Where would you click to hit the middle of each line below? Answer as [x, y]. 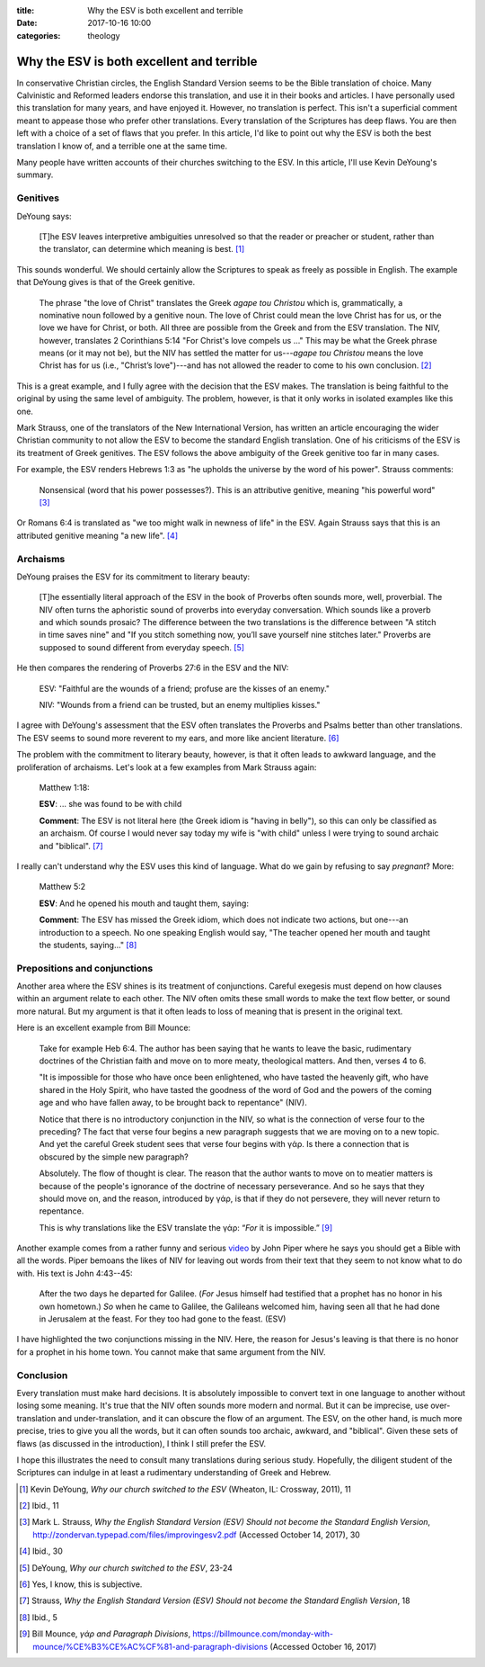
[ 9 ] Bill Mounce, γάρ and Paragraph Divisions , [105, 1634]
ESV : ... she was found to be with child [110, 804]
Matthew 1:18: [64, 787]
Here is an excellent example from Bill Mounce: [104, 1028]
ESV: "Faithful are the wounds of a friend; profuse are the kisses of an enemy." [185, 688]
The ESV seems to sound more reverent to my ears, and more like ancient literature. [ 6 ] [178, 738]
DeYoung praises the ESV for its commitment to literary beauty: [133, 577]
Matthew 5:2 [62, 887]
